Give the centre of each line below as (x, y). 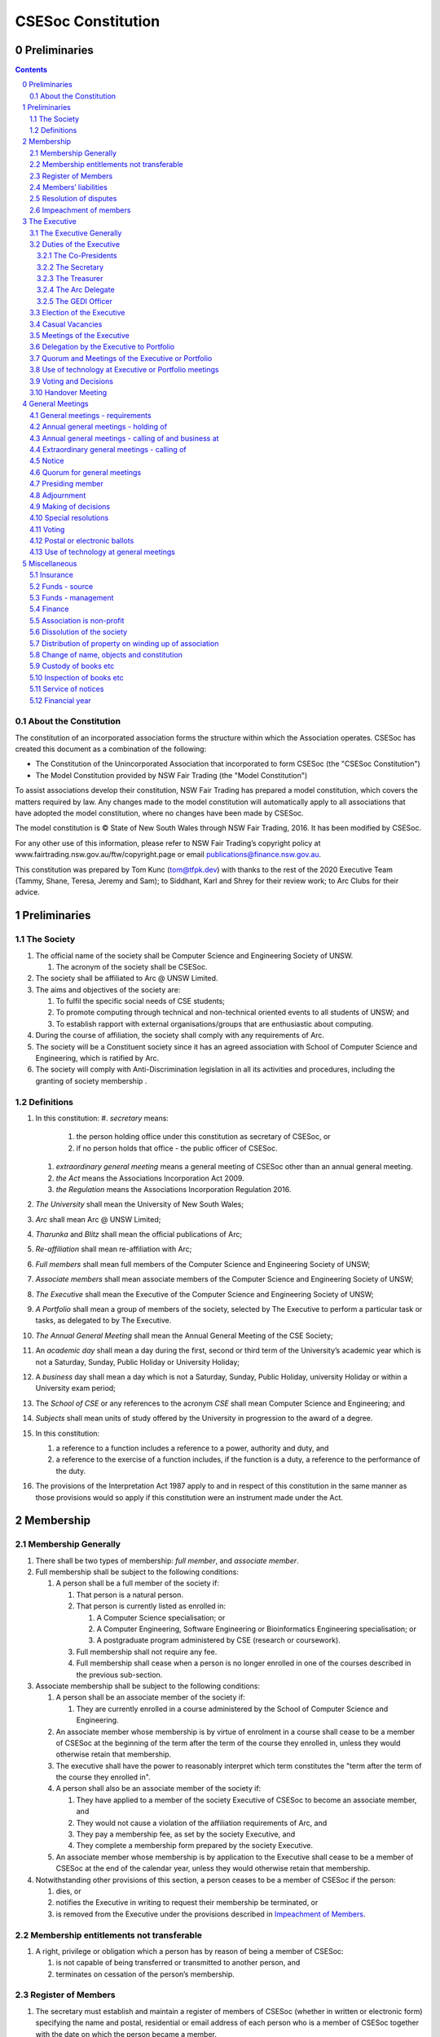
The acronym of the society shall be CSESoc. (132, 966)
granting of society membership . (91, 1080)
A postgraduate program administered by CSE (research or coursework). (219, 1640)
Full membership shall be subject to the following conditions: (137, 1572)
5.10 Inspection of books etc (77, 677)
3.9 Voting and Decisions (72, 381)
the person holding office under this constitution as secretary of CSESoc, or (203, 1137)
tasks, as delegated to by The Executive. (103, 1321)
